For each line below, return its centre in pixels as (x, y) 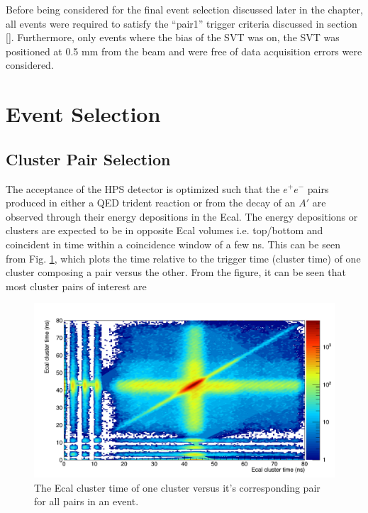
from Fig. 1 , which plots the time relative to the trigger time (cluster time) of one (183, 258)
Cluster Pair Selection (88, 159)
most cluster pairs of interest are (76, 286)
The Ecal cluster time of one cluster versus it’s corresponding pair (177, 487)
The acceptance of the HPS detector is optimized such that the (143, 188)
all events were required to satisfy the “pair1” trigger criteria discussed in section (182, 23)
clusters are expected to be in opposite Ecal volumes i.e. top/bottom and (165, 230)
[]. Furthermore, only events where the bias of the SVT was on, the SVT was (173, 37)
